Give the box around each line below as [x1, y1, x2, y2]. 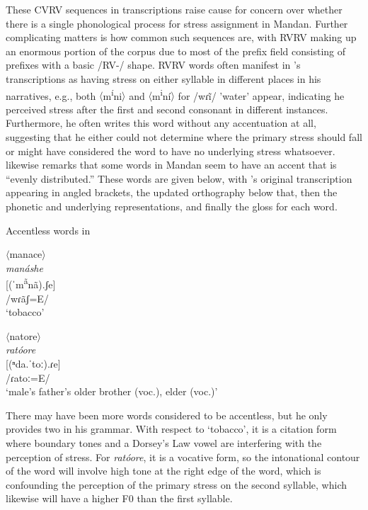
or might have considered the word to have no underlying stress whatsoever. [6, 143, 335, 158]
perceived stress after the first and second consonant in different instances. [6, 101, 328, 116]
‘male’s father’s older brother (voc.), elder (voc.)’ [6, 384, 218, 399]
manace [9, 246, 42, 261]
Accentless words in [6, 222, 91, 237]
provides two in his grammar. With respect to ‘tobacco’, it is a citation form [6, 421, 337, 436]
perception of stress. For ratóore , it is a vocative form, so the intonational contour [6, 449, 360, 464]
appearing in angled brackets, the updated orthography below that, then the [6, 185, 338, 200]
